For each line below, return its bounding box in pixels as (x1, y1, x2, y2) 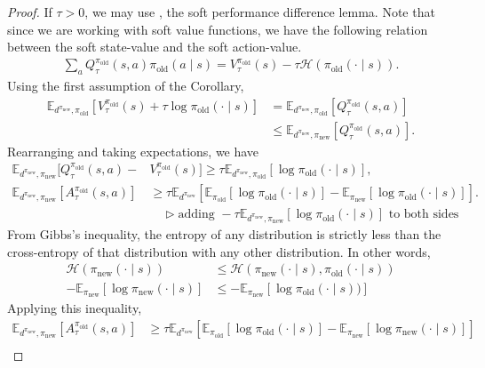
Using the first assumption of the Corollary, (7, 76, 244, 95)
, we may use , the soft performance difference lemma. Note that (84, 3, 435, 20)
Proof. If (7, 3, 52, 20)
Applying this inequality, (7, 299, 142, 317)
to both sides (388, 208, 459, 221)
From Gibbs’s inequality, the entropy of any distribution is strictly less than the (7, 225, 441, 244)
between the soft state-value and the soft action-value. (7, 37, 302, 56)
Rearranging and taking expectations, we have (7, 141, 259, 160)
